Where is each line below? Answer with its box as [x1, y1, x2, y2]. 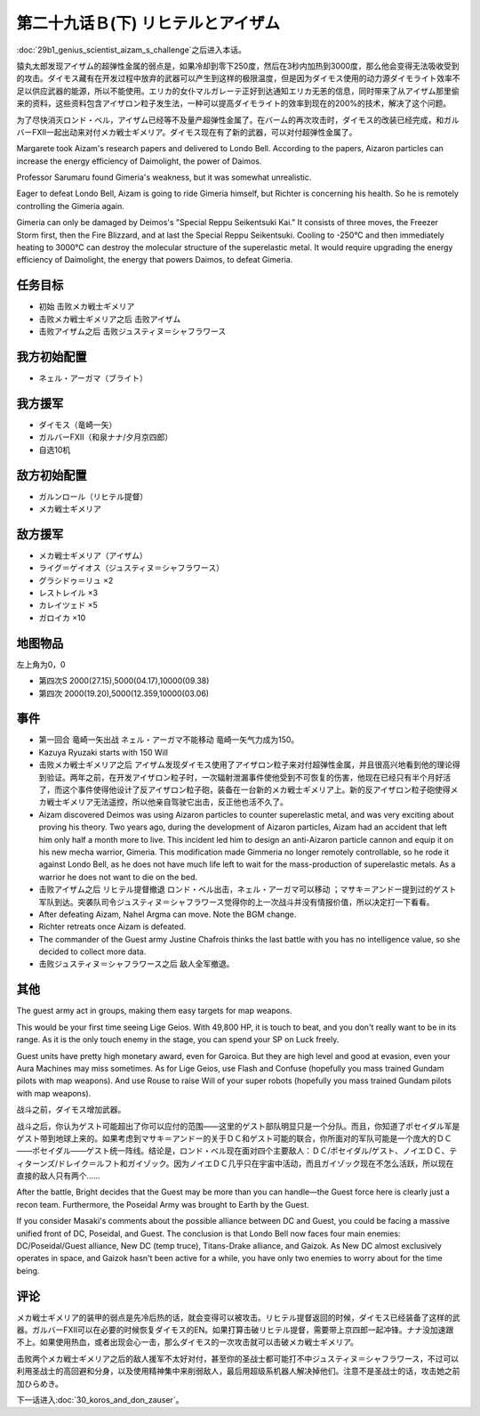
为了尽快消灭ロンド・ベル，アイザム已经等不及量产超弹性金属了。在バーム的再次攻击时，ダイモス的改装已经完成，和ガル [16, 114, 460, 125]
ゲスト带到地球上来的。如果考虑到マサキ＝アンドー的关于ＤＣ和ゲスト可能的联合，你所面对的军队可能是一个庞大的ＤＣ [16, 1133, 452, 1144]
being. [16, 1265, 40, 1276]
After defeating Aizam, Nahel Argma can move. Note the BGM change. [38, 909, 297, 919]
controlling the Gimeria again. [16, 200, 124, 211]
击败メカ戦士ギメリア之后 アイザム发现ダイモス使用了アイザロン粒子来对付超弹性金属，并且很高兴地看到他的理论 [38, 759, 453, 770]
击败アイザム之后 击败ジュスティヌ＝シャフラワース [38, 326, 227, 337]
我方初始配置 [16, 349, 87, 364]
